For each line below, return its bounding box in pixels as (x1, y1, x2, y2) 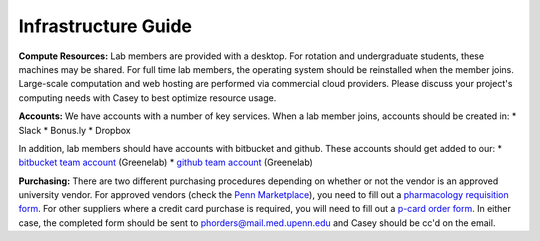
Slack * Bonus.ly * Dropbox (18, 124, 131, 136)
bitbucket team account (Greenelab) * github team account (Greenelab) (18, 156, 314, 169)
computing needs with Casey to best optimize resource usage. (18, 91, 277, 104)
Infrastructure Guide (18, 15, 193, 37)
